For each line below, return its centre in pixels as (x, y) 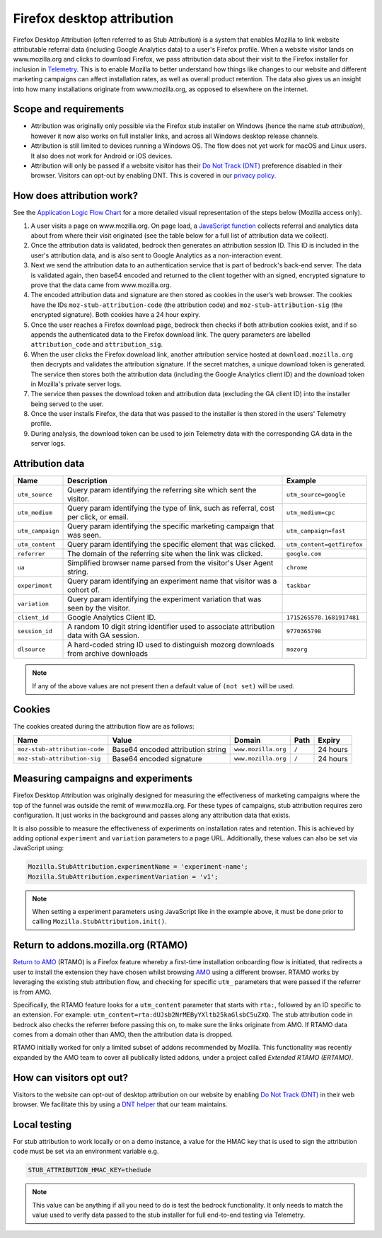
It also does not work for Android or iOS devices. (102, 156)
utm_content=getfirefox (325, 544)
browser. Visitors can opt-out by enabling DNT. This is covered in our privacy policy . (154, 175)
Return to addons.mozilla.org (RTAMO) (100, 945)
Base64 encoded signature (157, 758)
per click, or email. (98, 517)
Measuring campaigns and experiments (103, 779)
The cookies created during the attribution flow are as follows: (104, 727)
